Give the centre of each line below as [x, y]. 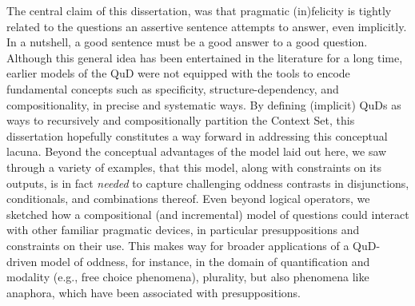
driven [22, 261]
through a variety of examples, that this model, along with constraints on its [194, 167]
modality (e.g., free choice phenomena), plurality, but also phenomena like [188, 277]
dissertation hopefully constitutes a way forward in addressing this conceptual [197, 135]
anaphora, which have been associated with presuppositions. [154, 292]
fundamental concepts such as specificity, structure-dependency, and [173, 88]
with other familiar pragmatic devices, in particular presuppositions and [183, 230]
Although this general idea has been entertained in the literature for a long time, [205, 57]
